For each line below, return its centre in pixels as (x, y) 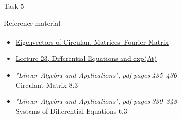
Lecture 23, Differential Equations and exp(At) (86, 58)
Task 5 (14, 6)
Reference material (32, 22)
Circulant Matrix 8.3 (47, 84)
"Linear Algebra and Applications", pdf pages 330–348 (96, 101)
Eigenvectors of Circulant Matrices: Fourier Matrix (92, 42)
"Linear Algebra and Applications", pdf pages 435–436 (96, 74)
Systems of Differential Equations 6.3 (71, 110)
